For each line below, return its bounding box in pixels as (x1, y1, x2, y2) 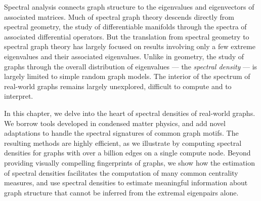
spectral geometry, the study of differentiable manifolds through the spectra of (4, 21, 247, 32)
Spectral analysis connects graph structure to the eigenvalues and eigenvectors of (4, 2, 254, 12)
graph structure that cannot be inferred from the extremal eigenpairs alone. (4, 187, 239, 197)
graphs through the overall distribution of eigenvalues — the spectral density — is (4, 61, 257, 71)
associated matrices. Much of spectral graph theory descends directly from (4, 11, 234, 22)
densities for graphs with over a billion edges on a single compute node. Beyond (4, 147, 251, 158)
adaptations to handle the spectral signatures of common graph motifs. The (4, 128, 239, 138)
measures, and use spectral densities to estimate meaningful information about (4, 177, 248, 188)
